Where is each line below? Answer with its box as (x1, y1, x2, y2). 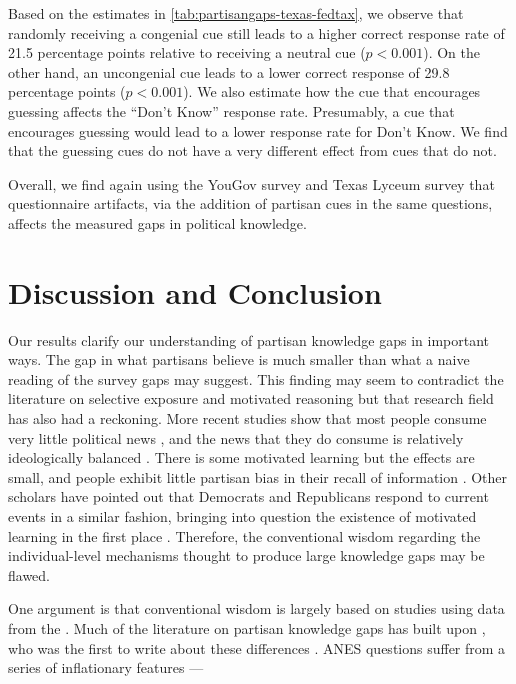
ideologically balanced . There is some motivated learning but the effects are (8, 447, 475, 468)
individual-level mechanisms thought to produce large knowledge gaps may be (8, 545, 485, 566)
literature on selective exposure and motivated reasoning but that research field (8, 388, 494, 409)
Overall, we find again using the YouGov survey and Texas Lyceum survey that (8, 173, 495, 194)
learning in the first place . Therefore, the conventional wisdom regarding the (8, 525, 481, 546)
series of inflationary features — (8, 657, 204, 678)
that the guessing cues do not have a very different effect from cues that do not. (8, 140, 497, 161)
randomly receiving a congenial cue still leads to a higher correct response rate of (8, 22, 505, 43)
